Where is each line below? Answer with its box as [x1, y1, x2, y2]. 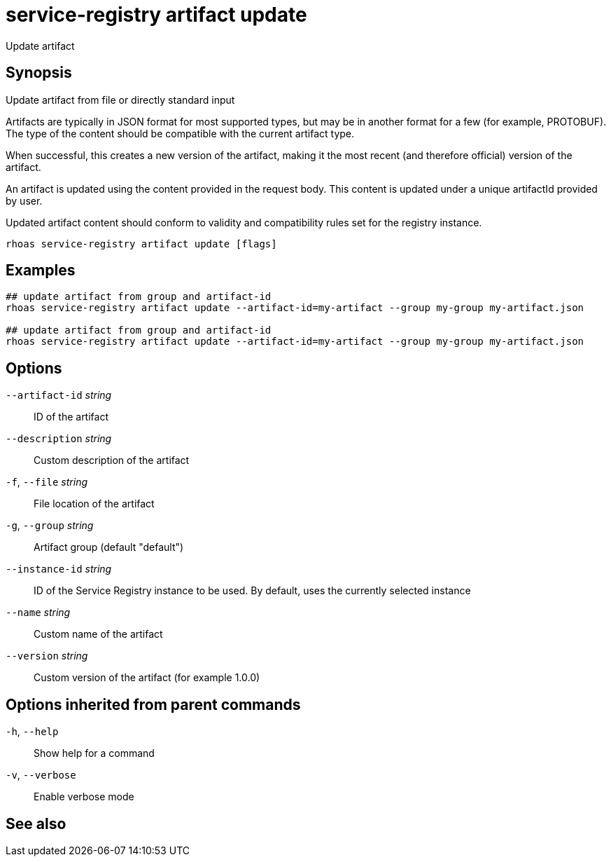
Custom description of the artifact [34, 454, 190, 467]
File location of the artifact [34, 498, 155, 510]
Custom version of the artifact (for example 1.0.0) [34, 671, 260, 684]
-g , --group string [6, 519, 94, 532]
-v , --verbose [6, 769, 76, 781]
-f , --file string [6, 476, 88, 488]
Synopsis [6, 64, 72, 82]
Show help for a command [34, 747, 155, 760]
